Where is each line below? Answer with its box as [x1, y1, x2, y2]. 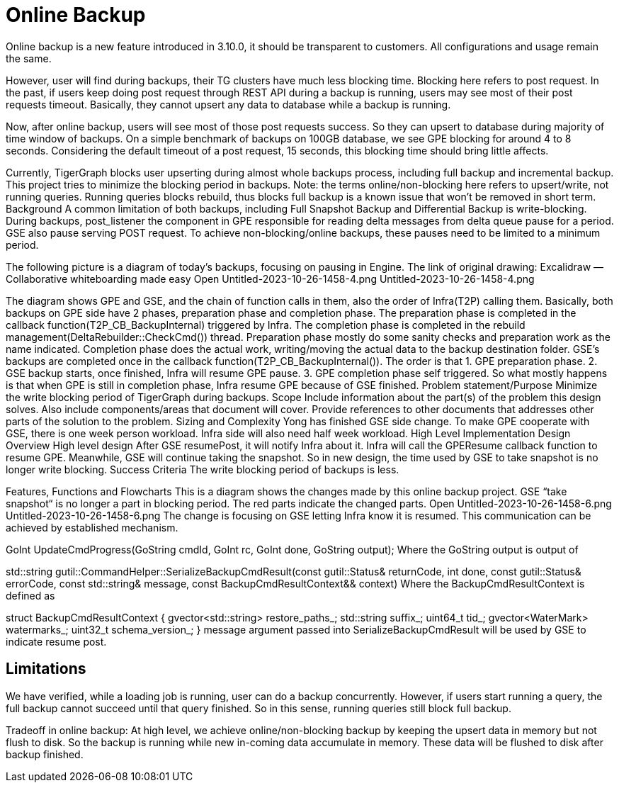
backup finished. [6, 748, 84, 760]
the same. [6, 52, 52, 64]
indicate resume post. [6, 635, 107, 648]
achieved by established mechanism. [6, 521, 178, 534]
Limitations [6, 660, 86, 678]
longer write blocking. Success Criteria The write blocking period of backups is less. [6, 463, 399, 475]
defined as [6, 589, 55, 602]
